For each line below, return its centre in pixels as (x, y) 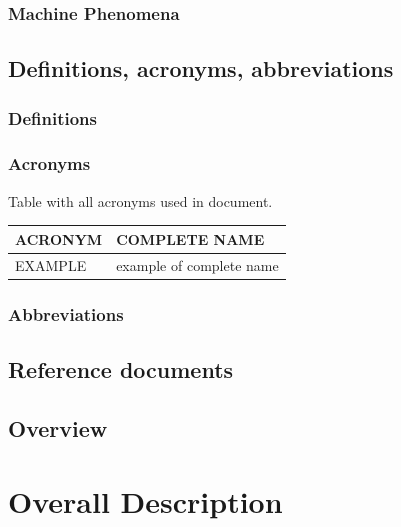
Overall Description (145, 501)
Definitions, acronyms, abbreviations (201, 68)
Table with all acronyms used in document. (140, 200)
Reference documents (121, 368)
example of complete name (197, 264)
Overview (58, 427)
